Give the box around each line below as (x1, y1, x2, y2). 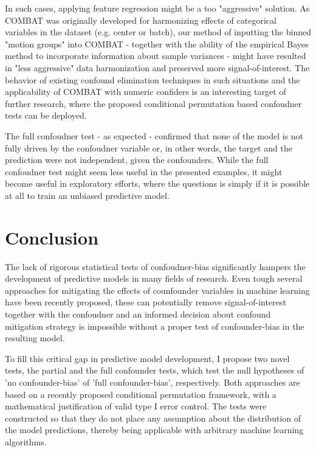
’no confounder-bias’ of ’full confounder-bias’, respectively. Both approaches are (5, 375, 300, 388)
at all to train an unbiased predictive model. (5, 189, 170, 201)
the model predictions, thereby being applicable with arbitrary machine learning (5, 423, 304, 436)
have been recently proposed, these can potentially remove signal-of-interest (5, 296, 286, 308)
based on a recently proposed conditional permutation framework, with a (5, 388, 276, 400)
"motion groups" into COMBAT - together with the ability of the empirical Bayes (5, 37, 309, 50)
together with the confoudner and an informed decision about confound (5, 308, 271, 320)
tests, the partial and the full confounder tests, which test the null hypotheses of (5, 364, 304, 377)
